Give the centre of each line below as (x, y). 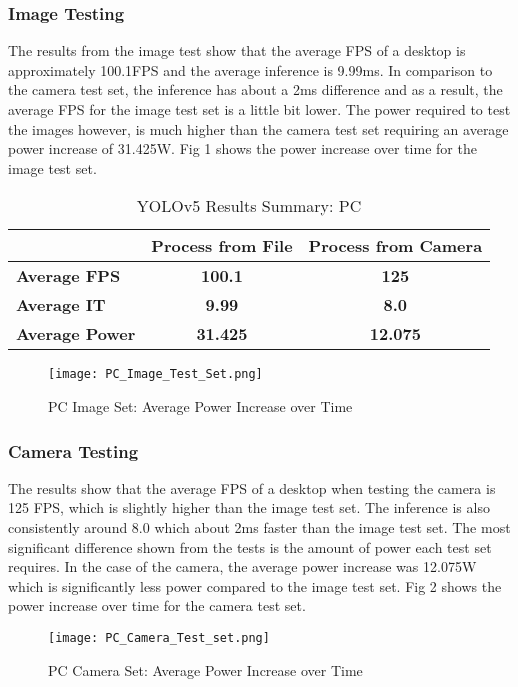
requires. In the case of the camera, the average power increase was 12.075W (242, 566)
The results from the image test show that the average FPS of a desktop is (237, 50)
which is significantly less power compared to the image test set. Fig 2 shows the (255, 585)
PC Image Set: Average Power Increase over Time (200, 406)
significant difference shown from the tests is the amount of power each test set (250, 546)
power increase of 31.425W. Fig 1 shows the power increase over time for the (242, 148)
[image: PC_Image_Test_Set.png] (155, 374)
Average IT (61, 305)
